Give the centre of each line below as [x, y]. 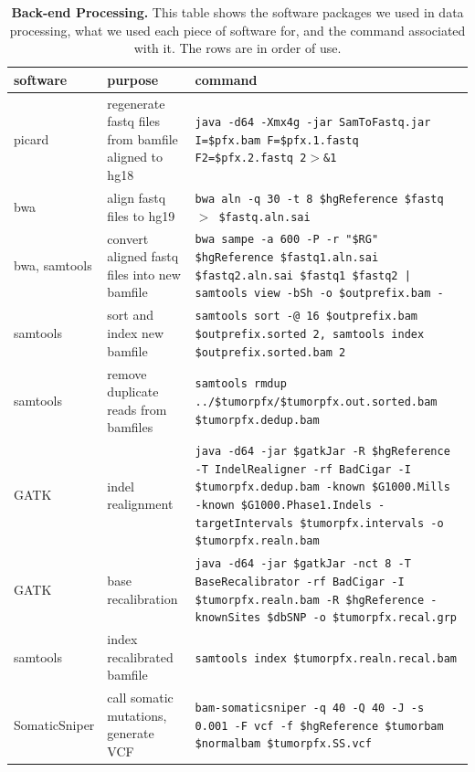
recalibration [142, 598]
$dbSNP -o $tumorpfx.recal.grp [362, 618]
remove [127, 373]
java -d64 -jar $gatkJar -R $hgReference [322, 452]
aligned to [135, 157]
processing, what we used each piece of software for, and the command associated [237, 30]
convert [128, 238]
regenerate [136, 103]
